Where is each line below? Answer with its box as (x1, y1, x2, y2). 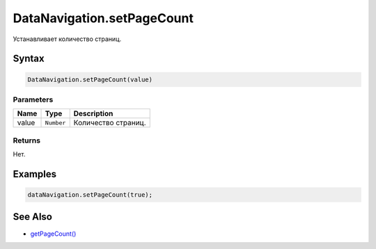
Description (73, 109, 113, 118)
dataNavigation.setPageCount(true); (27, 191, 153, 199)
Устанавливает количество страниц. (13, 35, 122, 43)
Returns (13, 136, 41, 145)
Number (45, 119, 66, 127)
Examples (13, 168, 57, 180)
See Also (13, 211, 52, 223)
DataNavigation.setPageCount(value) (27, 75, 153, 83)
